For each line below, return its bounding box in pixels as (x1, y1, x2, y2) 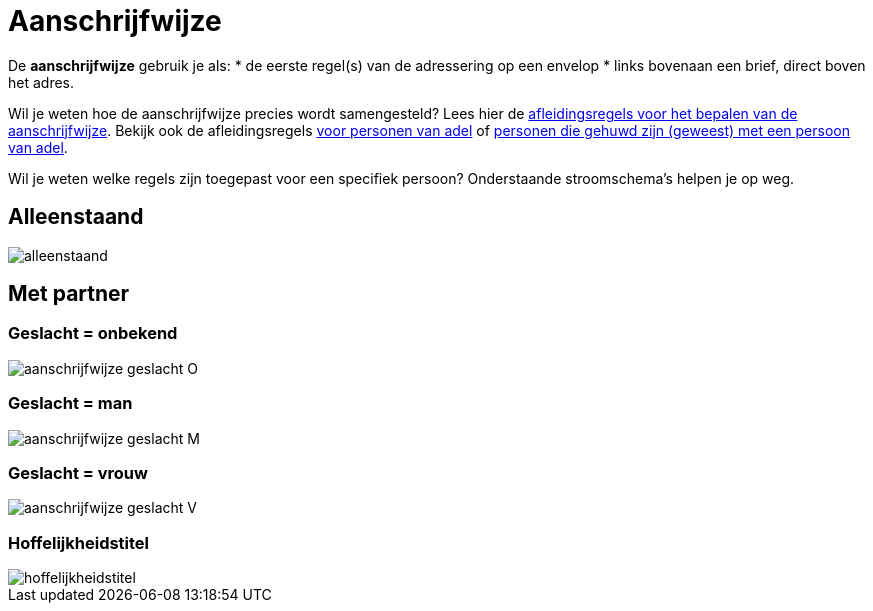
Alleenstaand (8, 204, 144, 230)
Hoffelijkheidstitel (8, 532, 150, 553)
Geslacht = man (8, 393, 133, 414)
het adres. (8, 73, 75, 91)
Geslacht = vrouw (8, 462, 148, 483)
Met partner (8, 281, 130, 307)
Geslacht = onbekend (8, 323, 178, 344)
